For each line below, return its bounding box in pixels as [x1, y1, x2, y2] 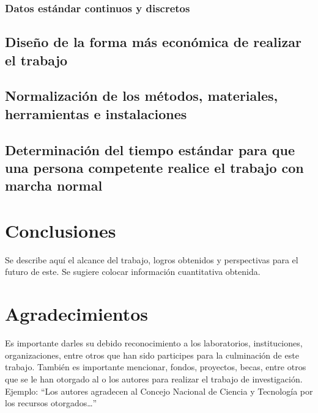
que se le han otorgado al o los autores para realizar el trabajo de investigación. [5, 372, 303, 385]
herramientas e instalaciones [5, 104, 187, 123]
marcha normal [5, 176, 103, 195]
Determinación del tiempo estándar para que [5, 140, 295, 159]
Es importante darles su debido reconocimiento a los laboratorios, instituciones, [5, 337, 303, 349]
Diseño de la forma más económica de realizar [5, 32, 301, 51]
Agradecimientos [5, 301, 149, 326]
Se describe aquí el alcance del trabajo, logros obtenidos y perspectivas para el [5, 253, 298, 266]
